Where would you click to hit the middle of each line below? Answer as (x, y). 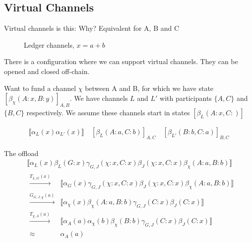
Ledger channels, (49, 44)
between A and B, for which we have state (149, 88)
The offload (21, 153)
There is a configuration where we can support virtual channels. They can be (121, 61)
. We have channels (99, 98)
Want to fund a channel (40, 88)
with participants (186, 98)
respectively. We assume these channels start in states (108, 112)
